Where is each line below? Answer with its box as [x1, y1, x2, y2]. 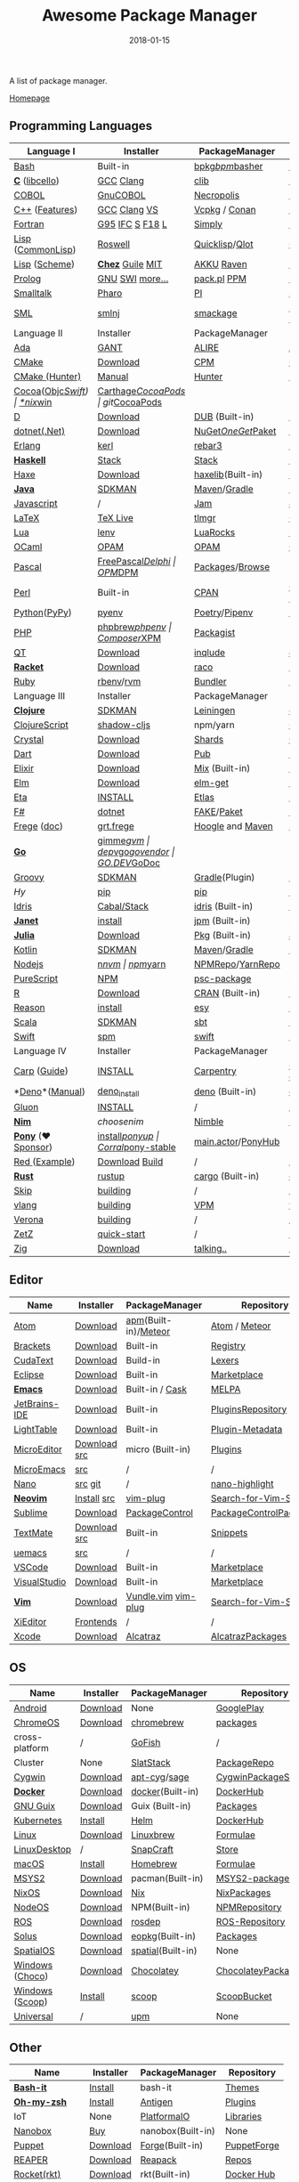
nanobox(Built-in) [140, 2125, 216, 2137]
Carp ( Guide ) [13, 1065, 69, 1077]
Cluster [13, 1756, 44, 1768]
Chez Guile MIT [97, 257, 163, 270]
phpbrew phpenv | [97, 621, 172, 633]
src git [74, 1477, 101, 1489]
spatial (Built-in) [130, 1944, 198, 1957]
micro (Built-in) [125, 1443, 191, 1456]
